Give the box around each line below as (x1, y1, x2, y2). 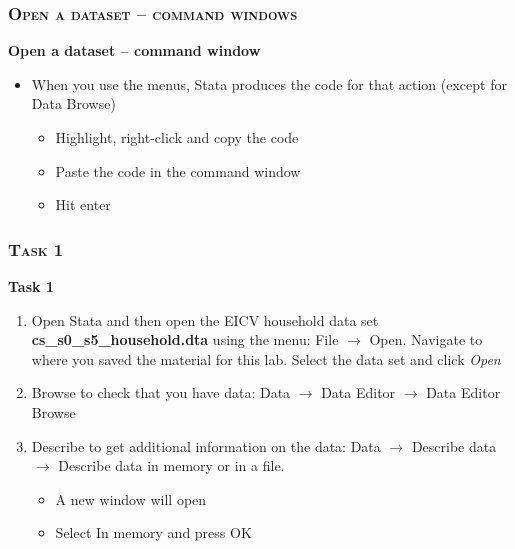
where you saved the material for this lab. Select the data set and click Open (31, 348, 501, 369)
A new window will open (55, 488, 207, 509)
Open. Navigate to (369, 329, 483, 350)
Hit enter (55, 194, 111, 215)
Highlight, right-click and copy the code (55, 127, 299, 147)
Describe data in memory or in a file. (58, 455, 285, 476)
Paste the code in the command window (55, 160, 301, 181)
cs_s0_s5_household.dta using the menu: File (31, 329, 339, 350)
